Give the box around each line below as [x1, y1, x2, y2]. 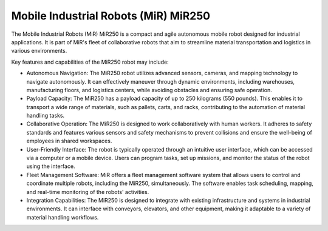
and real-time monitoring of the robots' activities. [26, 188, 149, 195]
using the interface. [26, 162, 75, 170]
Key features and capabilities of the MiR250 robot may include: [11, 58, 169, 65]
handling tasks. [26, 112, 65, 119]
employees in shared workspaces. [26, 137, 112, 145]
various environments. [11, 47, 67, 55]
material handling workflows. [26, 213, 99, 221]
